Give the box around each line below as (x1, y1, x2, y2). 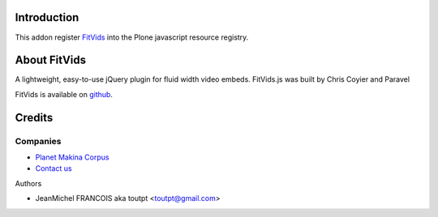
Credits (15, 110, 54, 125)
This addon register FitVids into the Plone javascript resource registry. (15, 32, 249, 42)
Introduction (15, 11, 79, 24)
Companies (15, 135, 62, 147)
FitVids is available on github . (15, 89, 114, 99)
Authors (15, 178, 42, 188)
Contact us (35, 164, 72, 173)
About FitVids (15, 53, 87, 67)
